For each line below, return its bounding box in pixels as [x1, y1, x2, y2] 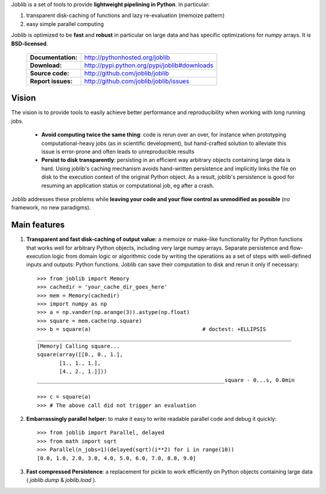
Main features [11, 220, 65, 230]
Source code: [30, 69, 69, 77]
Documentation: [30, 53, 78, 62]
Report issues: [30, 77, 73, 85]
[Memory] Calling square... [37, 342, 120, 350]
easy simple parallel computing [26, 20, 104, 27]
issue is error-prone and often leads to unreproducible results [41, 148, 195, 155]
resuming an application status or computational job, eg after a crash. [41, 182, 214, 189]
